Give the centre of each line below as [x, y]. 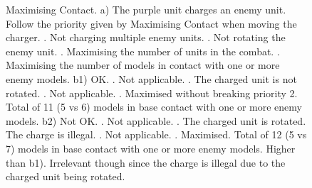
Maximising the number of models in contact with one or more [143, 65]
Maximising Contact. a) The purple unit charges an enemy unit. [146, 9]
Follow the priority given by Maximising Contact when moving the [151, 23]
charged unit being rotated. [66, 176]
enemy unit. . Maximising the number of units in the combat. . [143, 51]
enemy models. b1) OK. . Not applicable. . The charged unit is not [151, 78]
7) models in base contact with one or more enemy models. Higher [151, 148]
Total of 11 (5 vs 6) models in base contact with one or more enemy [154, 107]
